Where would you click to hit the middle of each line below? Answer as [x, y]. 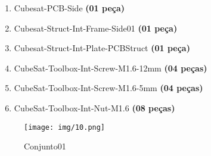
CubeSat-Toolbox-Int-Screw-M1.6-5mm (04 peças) [108, 88]
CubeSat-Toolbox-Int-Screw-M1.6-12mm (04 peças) [111, 68]
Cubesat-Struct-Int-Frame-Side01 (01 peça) [96, 28]
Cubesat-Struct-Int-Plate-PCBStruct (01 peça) [102, 48]
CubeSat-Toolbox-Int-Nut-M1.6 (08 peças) [94, 107]
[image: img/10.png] [65, 127]
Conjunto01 [45, 146]
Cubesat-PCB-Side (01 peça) [69, 8]
